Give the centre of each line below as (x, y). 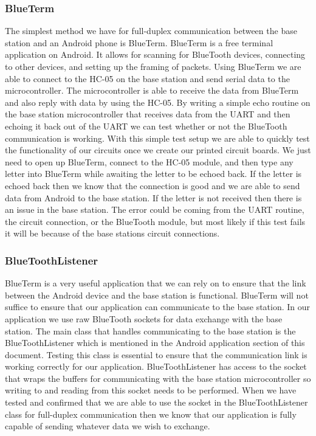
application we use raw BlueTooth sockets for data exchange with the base (144, 318)
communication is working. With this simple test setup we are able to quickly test (157, 138)
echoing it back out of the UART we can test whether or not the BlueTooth (146, 126)
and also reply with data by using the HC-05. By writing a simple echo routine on (158, 102)
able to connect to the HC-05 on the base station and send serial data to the (147, 78)
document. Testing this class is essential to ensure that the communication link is (156, 354)
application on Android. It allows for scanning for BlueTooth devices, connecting (155, 54)
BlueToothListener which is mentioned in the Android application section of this (155, 343)
